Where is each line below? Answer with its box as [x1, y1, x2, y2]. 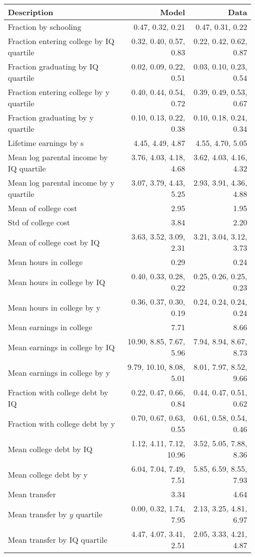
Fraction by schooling [8, 21, 81, 32]
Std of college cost [8, 217, 70, 228]
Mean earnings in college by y [8, 366, 110, 378]
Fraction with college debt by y [8, 417, 115, 429]
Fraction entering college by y [8, 86, 110, 97]
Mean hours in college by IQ [8, 276, 105, 288]
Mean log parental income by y [8, 177, 115, 188]
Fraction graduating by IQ [8, 61, 99, 72]
